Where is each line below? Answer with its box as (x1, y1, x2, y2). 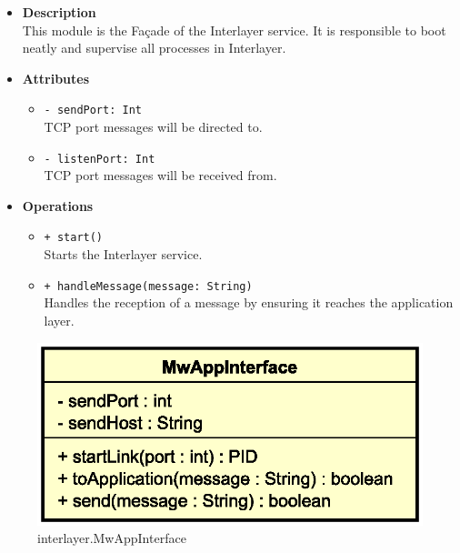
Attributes (22, 68, 90, 87)
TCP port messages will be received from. (44, 166, 277, 185)
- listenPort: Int (44, 152, 155, 166)
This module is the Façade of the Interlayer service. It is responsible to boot (22, 20, 446, 39)
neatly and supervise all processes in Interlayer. (22, 38, 286, 57)
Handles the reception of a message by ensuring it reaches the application (44, 293, 454, 312)
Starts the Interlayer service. (44, 245, 203, 264)
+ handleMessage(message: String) (44, 279, 253, 293)
